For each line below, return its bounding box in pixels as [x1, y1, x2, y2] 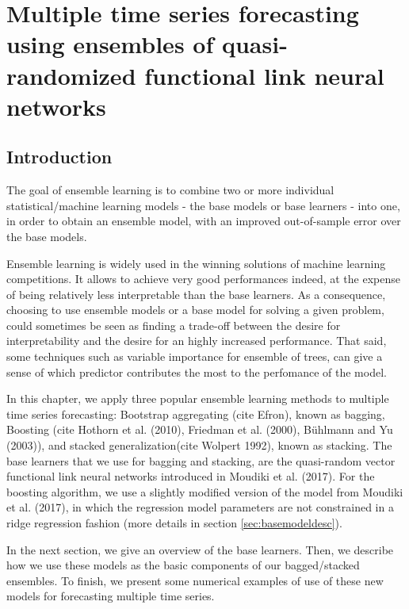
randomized [6, 59, 136, 91]
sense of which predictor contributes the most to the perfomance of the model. [6, 363, 387, 380]
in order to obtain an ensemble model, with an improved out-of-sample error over [6, 213, 401, 229]
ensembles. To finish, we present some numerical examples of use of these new [6, 572, 384, 588]
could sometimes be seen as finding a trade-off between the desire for [6, 316, 341, 333]
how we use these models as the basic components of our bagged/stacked [6, 557, 360, 573]
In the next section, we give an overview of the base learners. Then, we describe [6, 541, 394, 557]
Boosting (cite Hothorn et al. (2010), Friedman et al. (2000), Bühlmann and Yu [6, 421, 393, 438]
